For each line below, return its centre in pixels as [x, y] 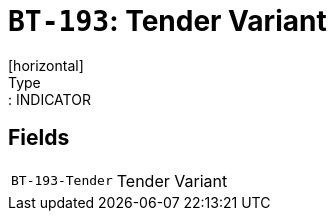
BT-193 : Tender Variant [167, 21]
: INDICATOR [49, 99]
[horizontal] [46, 65]
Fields [39, 138]
